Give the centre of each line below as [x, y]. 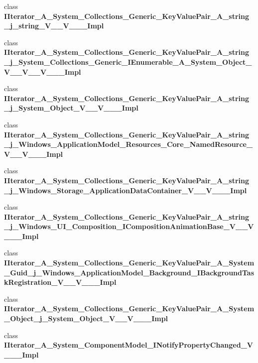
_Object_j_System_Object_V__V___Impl [86, 318]
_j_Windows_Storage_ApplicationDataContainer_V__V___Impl [126, 190]
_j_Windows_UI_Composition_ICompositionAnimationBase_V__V [129, 226]
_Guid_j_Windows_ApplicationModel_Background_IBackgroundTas [129, 272]
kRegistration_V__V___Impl [60, 282]
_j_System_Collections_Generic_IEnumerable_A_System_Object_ [128, 61]
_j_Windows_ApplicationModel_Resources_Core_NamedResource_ [129, 144]
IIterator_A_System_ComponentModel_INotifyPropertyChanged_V [129, 345]
